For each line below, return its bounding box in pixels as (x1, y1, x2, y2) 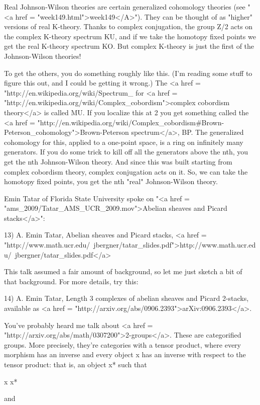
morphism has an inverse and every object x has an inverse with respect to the (4, 349, 246, 360)
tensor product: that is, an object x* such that (4, 359, 147, 369)
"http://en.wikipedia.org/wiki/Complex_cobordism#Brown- (37, 117, 224, 127)
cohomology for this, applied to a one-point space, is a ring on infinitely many (4, 136, 243, 147)
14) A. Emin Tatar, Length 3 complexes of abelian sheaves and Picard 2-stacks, (4, 293, 249, 303)
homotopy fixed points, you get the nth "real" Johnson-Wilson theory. (4, 176, 218, 187)
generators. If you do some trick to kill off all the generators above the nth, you (4, 146, 248, 157)
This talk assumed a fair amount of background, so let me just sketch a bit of (4, 266, 242, 277)
